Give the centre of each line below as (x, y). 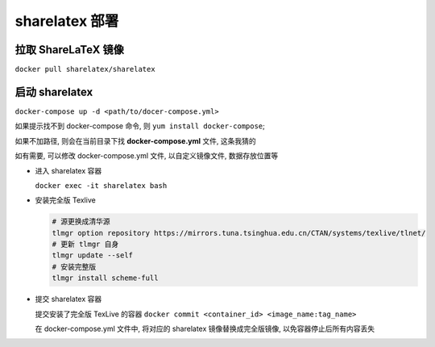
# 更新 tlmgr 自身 (85, 245)
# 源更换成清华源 (81, 222)
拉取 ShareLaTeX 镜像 (69, 50)
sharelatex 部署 (67, 21)
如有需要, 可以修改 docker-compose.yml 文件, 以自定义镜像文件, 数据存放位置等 (147, 156)
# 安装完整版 (74, 267)
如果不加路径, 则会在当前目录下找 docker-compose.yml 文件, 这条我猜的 (136, 140)
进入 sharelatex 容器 (68, 170)
